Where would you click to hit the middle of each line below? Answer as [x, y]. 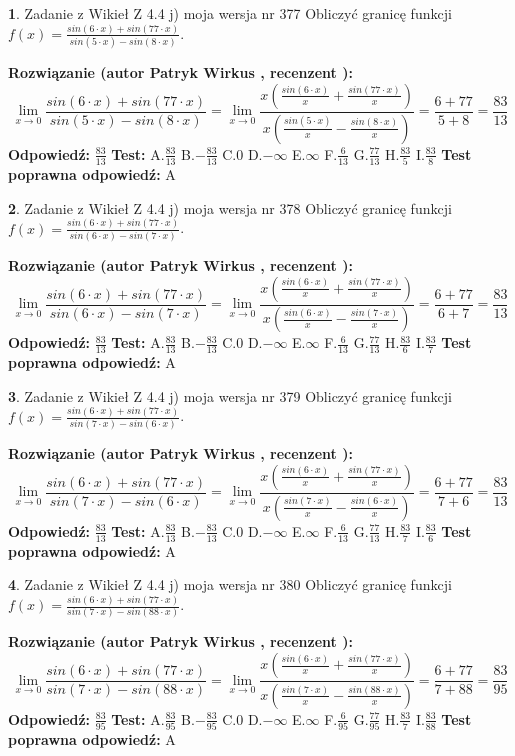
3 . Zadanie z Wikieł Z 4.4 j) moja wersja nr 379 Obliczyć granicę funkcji [230, 395]
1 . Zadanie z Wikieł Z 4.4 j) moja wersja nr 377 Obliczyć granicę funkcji [230, 13]
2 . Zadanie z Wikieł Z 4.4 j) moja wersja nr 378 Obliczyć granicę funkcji [230, 207]
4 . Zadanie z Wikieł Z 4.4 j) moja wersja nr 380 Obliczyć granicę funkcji [230, 584]
